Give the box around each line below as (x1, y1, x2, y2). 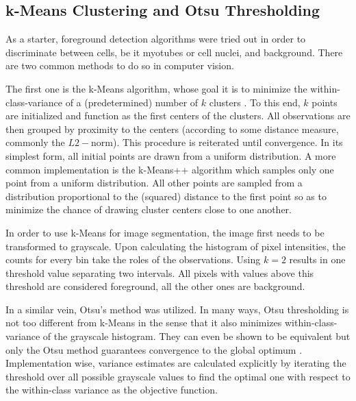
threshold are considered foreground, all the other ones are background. (5, 279, 305, 293)
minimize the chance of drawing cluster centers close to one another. (5, 202, 292, 217)
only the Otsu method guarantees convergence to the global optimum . (5, 342, 303, 356)
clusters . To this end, (209, 95, 301, 109)
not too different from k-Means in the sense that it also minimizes (5, 315, 282, 330)
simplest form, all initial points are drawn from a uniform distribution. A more (5, 148, 336, 162)
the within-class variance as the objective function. (5, 382, 218, 397)
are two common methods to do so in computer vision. (5, 58, 234, 73)
